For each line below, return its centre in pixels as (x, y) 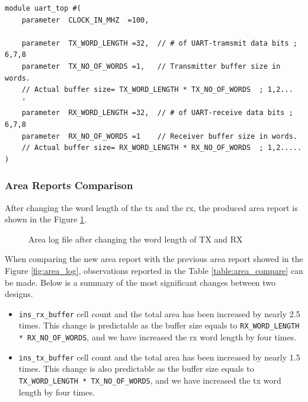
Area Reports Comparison (69, 185)
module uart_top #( (43, 8)
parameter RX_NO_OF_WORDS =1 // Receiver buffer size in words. (159, 136)
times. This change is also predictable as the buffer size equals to (136, 368)
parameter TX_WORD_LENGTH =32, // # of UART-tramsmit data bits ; (159, 43)
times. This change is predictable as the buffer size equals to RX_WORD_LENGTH (159, 325)
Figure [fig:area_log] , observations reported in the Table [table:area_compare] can (154, 270)
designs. (19, 294)
